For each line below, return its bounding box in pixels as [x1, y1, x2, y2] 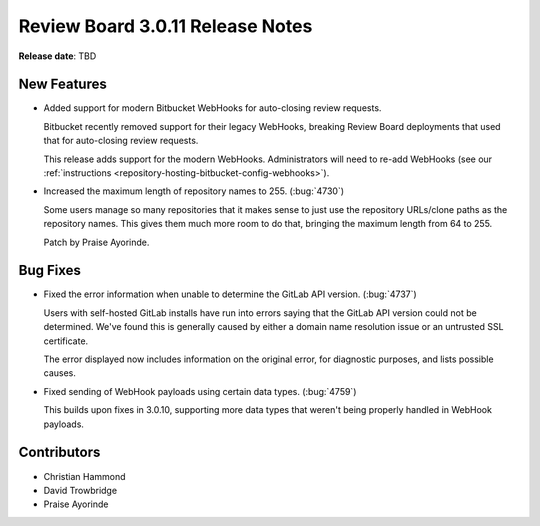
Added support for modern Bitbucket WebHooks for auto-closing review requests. [43, 102, 382, 114]
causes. [43, 367, 77, 379]
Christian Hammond [43, 470, 126, 482]
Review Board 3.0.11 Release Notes [18, 15, 313, 37]
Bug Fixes [18, 262, 82, 279]
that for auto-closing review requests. [43, 135, 199, 147]
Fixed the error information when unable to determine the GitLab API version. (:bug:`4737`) [43, 288, 417, 300]
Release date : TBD [18, 50, 97, 62]
